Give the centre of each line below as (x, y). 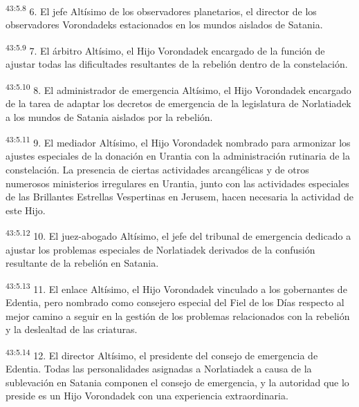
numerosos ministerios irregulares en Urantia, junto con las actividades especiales (177, 183)
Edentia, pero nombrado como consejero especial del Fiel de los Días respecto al (175, 302)
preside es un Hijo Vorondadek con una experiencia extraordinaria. (147, 396)
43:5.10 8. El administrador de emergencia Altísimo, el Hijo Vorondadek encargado (178, 88)
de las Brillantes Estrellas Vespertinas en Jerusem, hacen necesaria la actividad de (180, 197)
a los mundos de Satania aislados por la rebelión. (109, 116)
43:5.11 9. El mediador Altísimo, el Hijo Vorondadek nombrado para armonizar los (178, 141)
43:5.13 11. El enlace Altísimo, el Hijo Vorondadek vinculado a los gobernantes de (176, 287)
